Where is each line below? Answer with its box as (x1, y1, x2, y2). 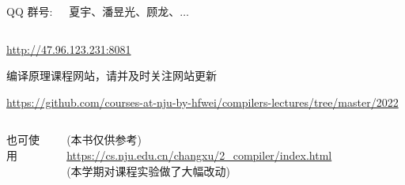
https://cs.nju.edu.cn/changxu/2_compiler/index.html (66, 146, 332, 163)
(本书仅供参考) (66, 131, 142, 148)
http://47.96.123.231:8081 (6, 40, 131, 57)
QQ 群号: (6, 3, 53, 19)
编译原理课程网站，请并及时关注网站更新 (6, 67, 217, 84)
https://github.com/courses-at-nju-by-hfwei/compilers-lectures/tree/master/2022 (6, 93, 399, 110)
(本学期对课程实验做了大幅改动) (66, 162, 231, 179)
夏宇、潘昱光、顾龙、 (69, 3, 180, 19)
